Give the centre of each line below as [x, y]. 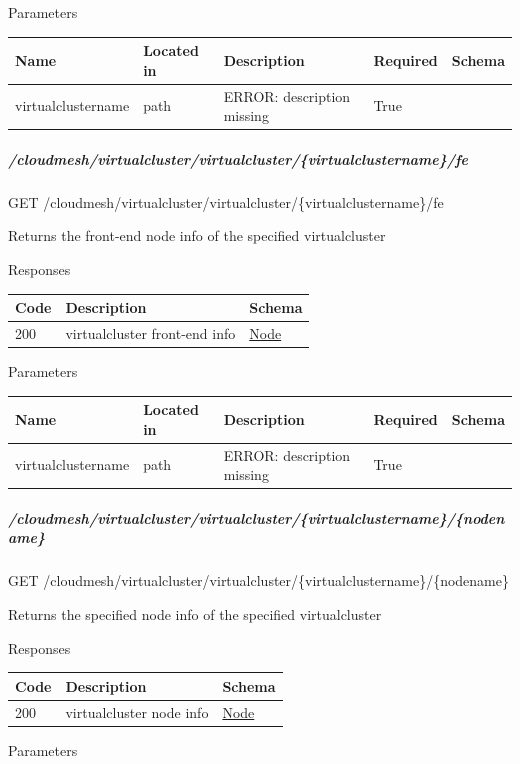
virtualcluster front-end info [150, 332]
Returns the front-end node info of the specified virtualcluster [197, 235]
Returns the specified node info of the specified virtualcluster [195, 613]
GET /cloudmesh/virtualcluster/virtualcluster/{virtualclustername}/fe [226, 201]
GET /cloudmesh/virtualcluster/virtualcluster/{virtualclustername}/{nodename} [259, 580]
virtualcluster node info [137, 711]
